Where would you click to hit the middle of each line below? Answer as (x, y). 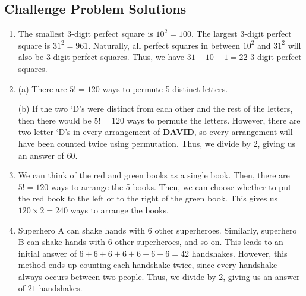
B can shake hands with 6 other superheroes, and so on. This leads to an (151, 242)
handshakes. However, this (239, 253)
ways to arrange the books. (119, 210)
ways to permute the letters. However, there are (214, 120)
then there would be (55, 120)
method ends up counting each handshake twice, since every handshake (148, 265)
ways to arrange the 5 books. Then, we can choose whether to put (171, 186)
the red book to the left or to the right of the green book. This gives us (148, 198)
